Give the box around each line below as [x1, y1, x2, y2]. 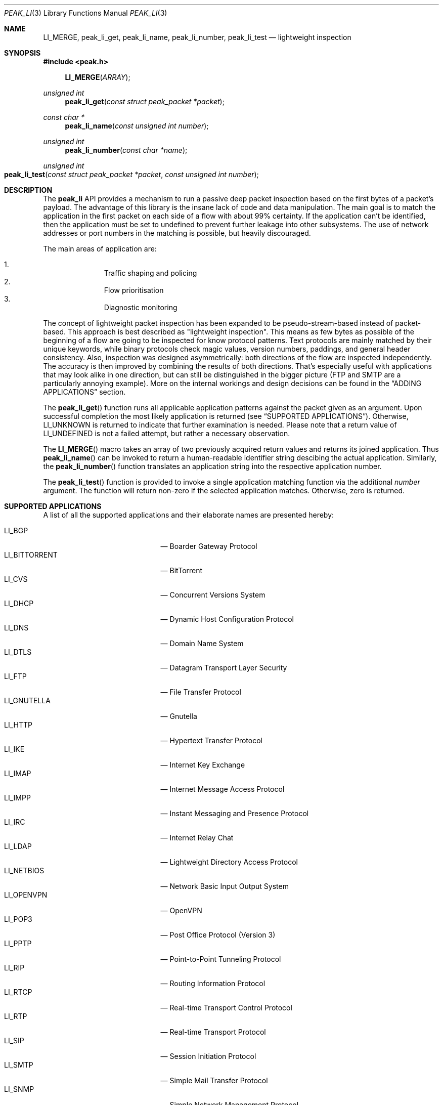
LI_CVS [4, 575, 28, 583]
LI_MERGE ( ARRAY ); [65, 73, 130, 81]
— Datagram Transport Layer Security [160, 663, 287, 672]
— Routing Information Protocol [160, 979, 265, 988]
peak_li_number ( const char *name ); [65, 146, 188, 154]
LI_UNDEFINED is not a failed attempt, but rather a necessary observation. [43, 429, 290, 438]
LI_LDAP [4, 842, 32, 851]
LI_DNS [4, 623, 29, 632]
